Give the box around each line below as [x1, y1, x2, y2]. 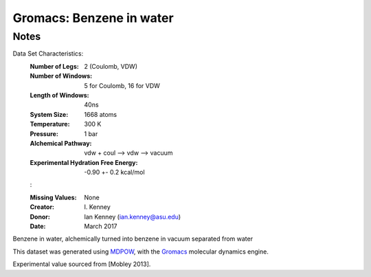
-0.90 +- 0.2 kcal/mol [84, 168, 145, 177]
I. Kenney [84, 203, 111, 211]
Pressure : [30, 129, 58, 137]
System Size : [30, 110, 69, 118]
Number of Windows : [30, 72, 93, 80]
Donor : [30, 212, 51, 221]
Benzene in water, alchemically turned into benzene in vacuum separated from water [12, 234, 254, 243]
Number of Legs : [30, 62, 79, 70]
